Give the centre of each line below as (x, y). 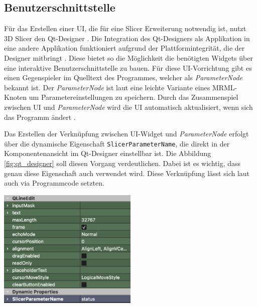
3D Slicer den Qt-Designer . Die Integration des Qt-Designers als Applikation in (127, 38)
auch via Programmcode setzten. (54, 183)
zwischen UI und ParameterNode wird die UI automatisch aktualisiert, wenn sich (128, 107)
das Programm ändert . (40, 117)
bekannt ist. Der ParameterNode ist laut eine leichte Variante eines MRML (119, 87)
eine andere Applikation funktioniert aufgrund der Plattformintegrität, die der (124, 48)
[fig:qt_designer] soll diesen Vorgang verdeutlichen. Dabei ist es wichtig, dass (122, 163)
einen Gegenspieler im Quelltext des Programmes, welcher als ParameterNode (123, 78)
